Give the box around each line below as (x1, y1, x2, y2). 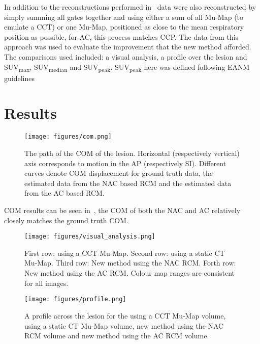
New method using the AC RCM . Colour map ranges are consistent (24, 268, 235, 278)
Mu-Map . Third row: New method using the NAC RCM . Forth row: (24, 257, 236, 268)
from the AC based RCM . (24, 188, 105, 198)
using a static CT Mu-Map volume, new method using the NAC (24, 320, 224, 331)
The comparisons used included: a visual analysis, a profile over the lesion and (4, 51, 247, 62)
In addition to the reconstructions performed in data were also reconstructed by (4, 2, 256, 12)
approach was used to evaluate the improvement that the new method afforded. (4, 41, 251, 52)
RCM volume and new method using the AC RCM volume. (24, 330, 209, 341)
